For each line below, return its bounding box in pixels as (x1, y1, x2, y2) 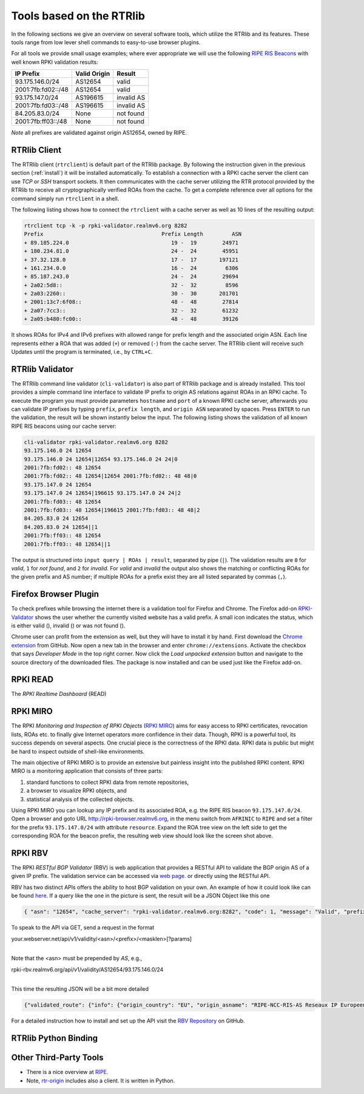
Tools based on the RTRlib (11, 9, 146, 22)
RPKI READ (11, 674, 54, 685)
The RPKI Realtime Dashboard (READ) (11, 691, 107, 698)
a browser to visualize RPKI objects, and (26, 787, 127, 794)
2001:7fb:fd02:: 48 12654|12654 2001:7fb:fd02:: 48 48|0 (24, 473, 197, 479)
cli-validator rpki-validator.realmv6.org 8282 (24, 439, 168, 445)
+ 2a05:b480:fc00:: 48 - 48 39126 (24, 316, 239, 323)
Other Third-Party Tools (11, 1053, 104, 1063)
